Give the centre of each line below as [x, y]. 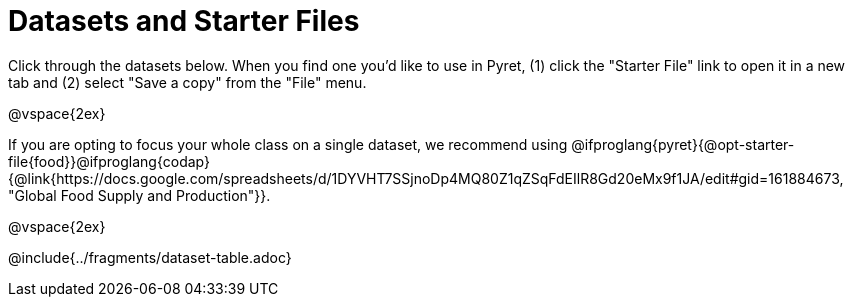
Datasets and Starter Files [184, 21]
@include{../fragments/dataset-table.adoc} [150, 257]
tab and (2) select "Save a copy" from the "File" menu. [187, 82]
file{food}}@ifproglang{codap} [109, 161]
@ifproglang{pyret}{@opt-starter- [683, 144]
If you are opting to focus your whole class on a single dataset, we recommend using [288, 144]
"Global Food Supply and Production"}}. [139, 195]
